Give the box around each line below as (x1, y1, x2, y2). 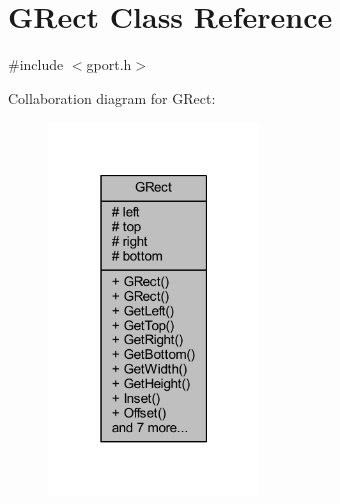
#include (8, 54, 64, 75)
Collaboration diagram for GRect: (8, 87, 216, 108)
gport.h (86, 54, 132, 75)
